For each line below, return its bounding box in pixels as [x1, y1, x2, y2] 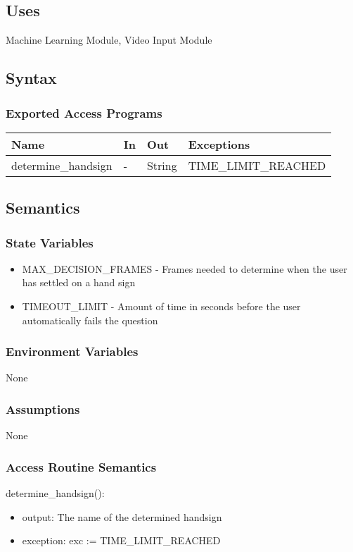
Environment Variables [6, 343, 139, 360]
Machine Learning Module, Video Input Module [6, 32, 212, 47]
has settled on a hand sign [22, 275, 136, 290]
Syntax [6, 67, 57, 89]
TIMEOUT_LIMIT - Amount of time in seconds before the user [22, 298, 301, 313]
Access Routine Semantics [6, 458, 157, 475]
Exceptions [188, 135, 250, 152]
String [146, 157, 177, 173]
